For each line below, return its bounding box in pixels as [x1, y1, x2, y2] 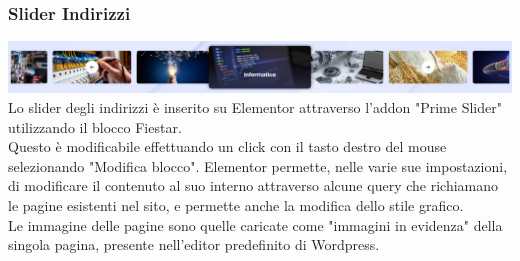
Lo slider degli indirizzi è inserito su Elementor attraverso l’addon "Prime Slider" [8, 96, 502, 117]
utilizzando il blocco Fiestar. [8, 116, 182, 137]
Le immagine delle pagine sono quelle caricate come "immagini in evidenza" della [8, 214, 503, 235]
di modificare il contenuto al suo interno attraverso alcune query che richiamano [8, 175, 498, 196]
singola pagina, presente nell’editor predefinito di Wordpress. [8, 234, 380, 255]
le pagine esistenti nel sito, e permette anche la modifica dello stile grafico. [8, 194, 464, 215]
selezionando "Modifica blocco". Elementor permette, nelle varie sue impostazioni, [8, 155, 508, 176]
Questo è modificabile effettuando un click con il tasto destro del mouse [8, 136, 447, 157]
